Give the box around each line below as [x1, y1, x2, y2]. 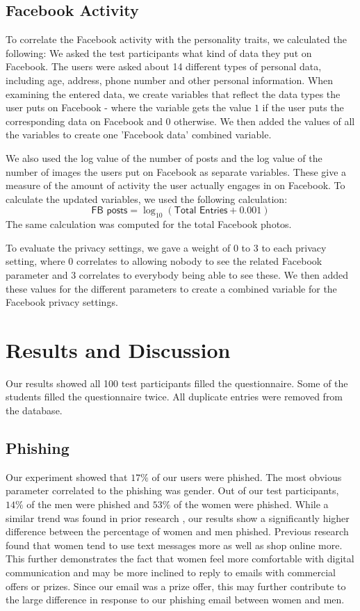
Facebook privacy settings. [6, 295, 118, 309]
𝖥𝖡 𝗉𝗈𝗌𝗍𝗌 [91, 206, 128, 216]
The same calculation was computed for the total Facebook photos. [6, 217, 292, 231]
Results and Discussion [6, 335, 231, 364]
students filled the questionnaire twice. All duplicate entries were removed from [6, 389, 343, 404]
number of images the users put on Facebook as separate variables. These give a [6, 164, 347, 179]
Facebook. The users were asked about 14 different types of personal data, [6, 59, 322, 74]
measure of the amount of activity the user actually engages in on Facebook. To [6, 178, 345, 193]
